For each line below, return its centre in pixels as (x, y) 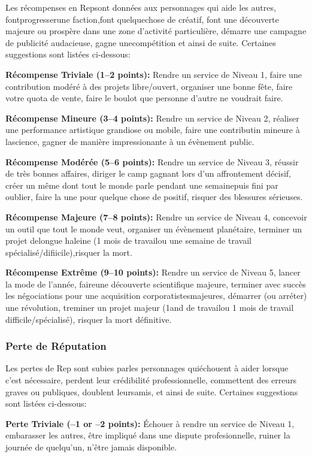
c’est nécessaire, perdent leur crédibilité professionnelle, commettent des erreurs (151, 380)
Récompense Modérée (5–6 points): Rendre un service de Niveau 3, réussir (152, 161)
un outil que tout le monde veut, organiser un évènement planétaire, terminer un (154, 228)
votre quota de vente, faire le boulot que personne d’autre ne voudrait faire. (144, 98)
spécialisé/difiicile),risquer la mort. (69, 252)
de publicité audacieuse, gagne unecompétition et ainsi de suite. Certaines (141, 42)
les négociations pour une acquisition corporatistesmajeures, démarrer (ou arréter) (156, 296)
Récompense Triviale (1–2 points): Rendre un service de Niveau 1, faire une (154, 74)
